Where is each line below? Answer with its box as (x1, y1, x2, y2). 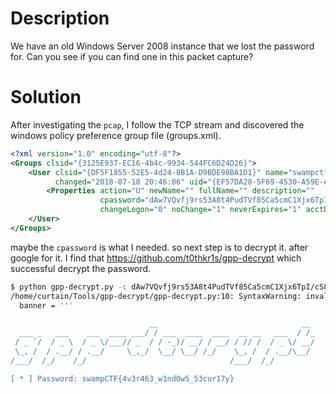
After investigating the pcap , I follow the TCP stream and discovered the (10, 118, 305, 131)
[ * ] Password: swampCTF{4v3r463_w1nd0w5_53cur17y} (10, 373, 235, 384)
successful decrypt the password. (10, 262, 152, 274)
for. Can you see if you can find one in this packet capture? (10, 50, 254, 62)
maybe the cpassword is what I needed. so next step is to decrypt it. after (10, 241, 309, 253)
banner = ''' (19, 300, 74, 311)
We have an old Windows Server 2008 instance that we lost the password (10, 40, 315, 52)
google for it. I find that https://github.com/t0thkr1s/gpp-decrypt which (10, 252, 302, 264)
